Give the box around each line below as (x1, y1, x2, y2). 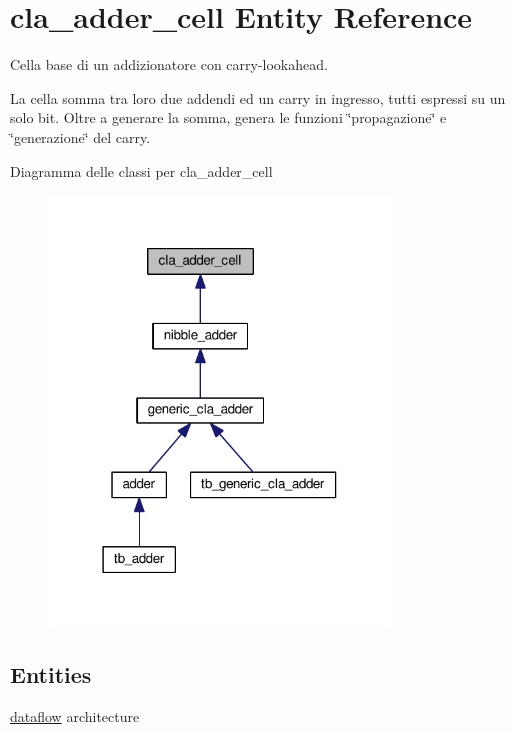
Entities (10, 659, 92, 690)
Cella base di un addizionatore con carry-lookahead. (10, 54, 328, 75)
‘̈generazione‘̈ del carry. (10, 126, 151, 147)
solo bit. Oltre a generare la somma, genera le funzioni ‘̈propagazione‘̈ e (10, 107, 447, 128)
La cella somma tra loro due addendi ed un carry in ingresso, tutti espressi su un (10, 87, 506, 108)
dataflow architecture (10, 706, 140, 727)
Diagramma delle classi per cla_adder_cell (10, 160, 273, 181)
